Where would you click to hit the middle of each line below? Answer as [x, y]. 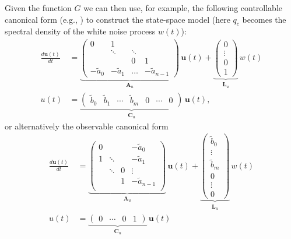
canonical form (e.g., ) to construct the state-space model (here [118, 19]
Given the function [38, 8]
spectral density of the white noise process [80, 31]
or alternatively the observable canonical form [87, 126]
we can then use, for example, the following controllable [183, 8]
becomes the [264, 19]
